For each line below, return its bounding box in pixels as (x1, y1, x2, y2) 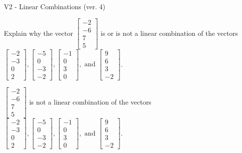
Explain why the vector (4, 28, 73, 38)
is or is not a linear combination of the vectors (101, 28, 238, 38)
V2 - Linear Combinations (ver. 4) (4, 1, 106, 11)
